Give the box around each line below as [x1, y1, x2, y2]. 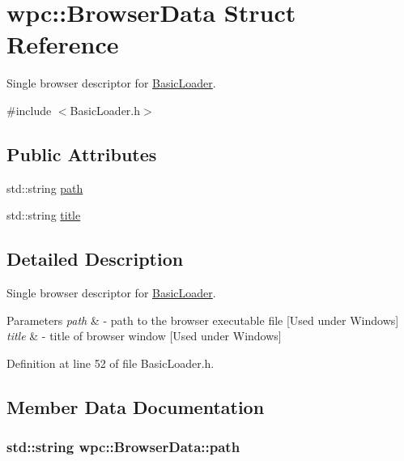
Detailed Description [6, 246, 184, 271]
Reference [6, 28, 119, 61]
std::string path [6, 179, 83, 196]
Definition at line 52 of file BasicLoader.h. [6, 354, 215, 371]
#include [6, 101, 52, 118]
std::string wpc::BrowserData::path [6, 437, 240, 457]
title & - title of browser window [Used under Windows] [6, 327, 282, 344]
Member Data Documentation [6, 394, 265, 419]
